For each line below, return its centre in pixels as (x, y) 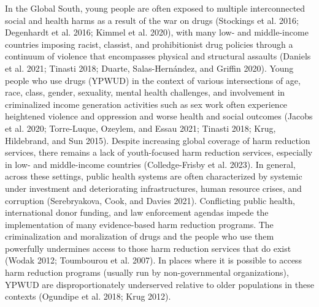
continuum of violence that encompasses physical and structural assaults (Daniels (158, 56)
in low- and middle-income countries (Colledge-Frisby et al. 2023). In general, (150, 164)
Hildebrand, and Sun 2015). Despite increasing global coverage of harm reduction (158, 140)
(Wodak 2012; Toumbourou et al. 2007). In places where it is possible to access (153, 260)
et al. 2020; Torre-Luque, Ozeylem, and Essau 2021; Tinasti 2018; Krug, (140, 128)
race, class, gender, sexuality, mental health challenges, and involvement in (145, 92)
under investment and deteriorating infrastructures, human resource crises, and (153, 188)
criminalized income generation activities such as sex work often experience (146, 104)
